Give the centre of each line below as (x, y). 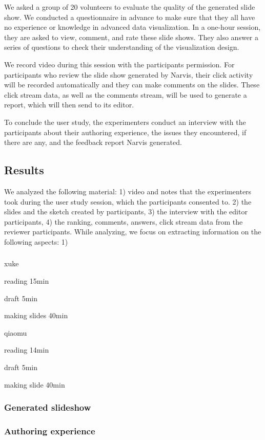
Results (24, 170)
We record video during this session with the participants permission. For (119, 64)
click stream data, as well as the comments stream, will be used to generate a (126, 94)
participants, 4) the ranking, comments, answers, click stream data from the (124, 221)
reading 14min (27, 350)
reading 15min (27, 281)
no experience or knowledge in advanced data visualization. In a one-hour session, (132, 27)
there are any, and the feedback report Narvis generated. (93, 142)
